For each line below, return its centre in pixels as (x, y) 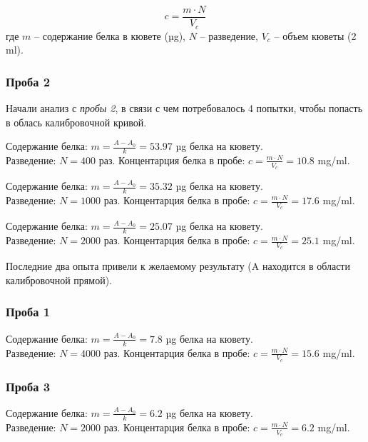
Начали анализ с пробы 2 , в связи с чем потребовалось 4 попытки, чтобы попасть (184, 107)
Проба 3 (28, 386)
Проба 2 (28, 81)
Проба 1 (28, 312)
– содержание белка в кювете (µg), (110, 35)
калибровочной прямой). (59, 280)
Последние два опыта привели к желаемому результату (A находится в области (178, 266)
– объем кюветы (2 (315, 35)
